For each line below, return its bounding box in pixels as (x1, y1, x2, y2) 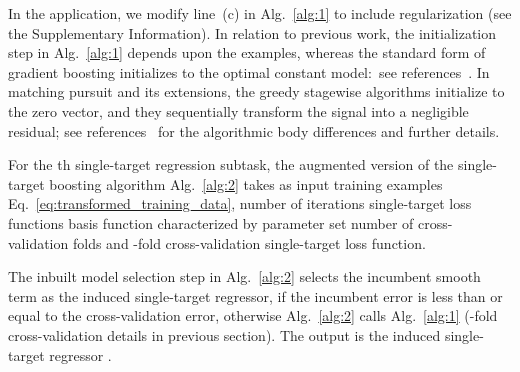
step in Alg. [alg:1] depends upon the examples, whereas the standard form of (8, 42, 486, 63)
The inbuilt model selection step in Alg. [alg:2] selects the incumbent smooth (8, 266, 481, 287)
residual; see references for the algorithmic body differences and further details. (8, 120, 500, 141)
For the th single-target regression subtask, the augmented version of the (8, 154, 454, 175)
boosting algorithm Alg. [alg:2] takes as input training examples (49, 173, 443, 194)
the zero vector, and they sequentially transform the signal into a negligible (8, 100, 469, 121)
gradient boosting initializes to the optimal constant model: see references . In (8, 61, 490, 82)
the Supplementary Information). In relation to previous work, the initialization (8, 22, 497, 43)
